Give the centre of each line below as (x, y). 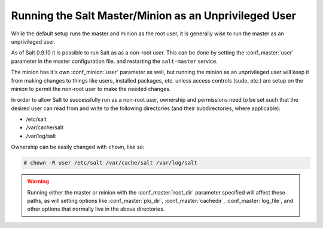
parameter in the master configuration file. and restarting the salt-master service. (114, 61)
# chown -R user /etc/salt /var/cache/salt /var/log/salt (110, 163)
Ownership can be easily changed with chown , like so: (78, 147)
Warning (38, 181)
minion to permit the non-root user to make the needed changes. (91, 89)
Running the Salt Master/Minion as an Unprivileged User (153, 16)
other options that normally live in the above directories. (96, 209)
